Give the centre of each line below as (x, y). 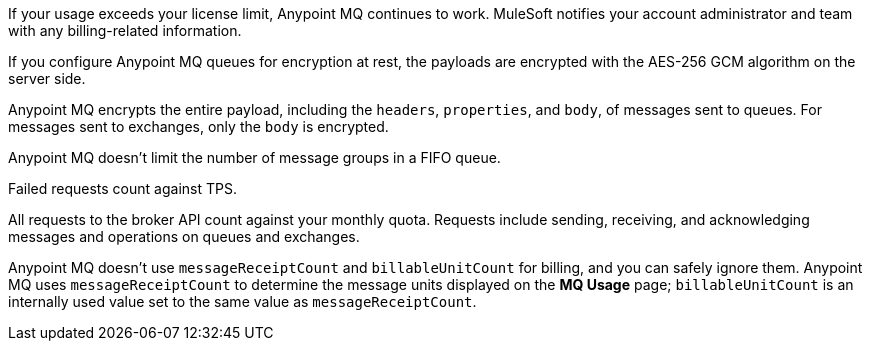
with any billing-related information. (125, 30)
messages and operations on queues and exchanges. (184, 236)
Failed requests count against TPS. (122, 188)
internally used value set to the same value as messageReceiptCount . (242, 301)
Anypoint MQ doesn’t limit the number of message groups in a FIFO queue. (254, 157)
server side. (47, 78)
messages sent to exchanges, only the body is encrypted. (198, 126)
